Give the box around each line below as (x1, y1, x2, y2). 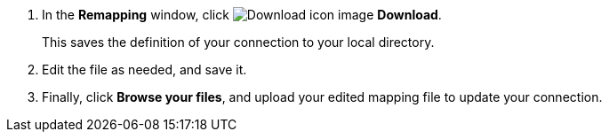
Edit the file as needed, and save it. (42, 62, 247, 77)
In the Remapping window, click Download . (42, 7, 442, 22)
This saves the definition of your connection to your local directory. (42, 35, 435, 50)
